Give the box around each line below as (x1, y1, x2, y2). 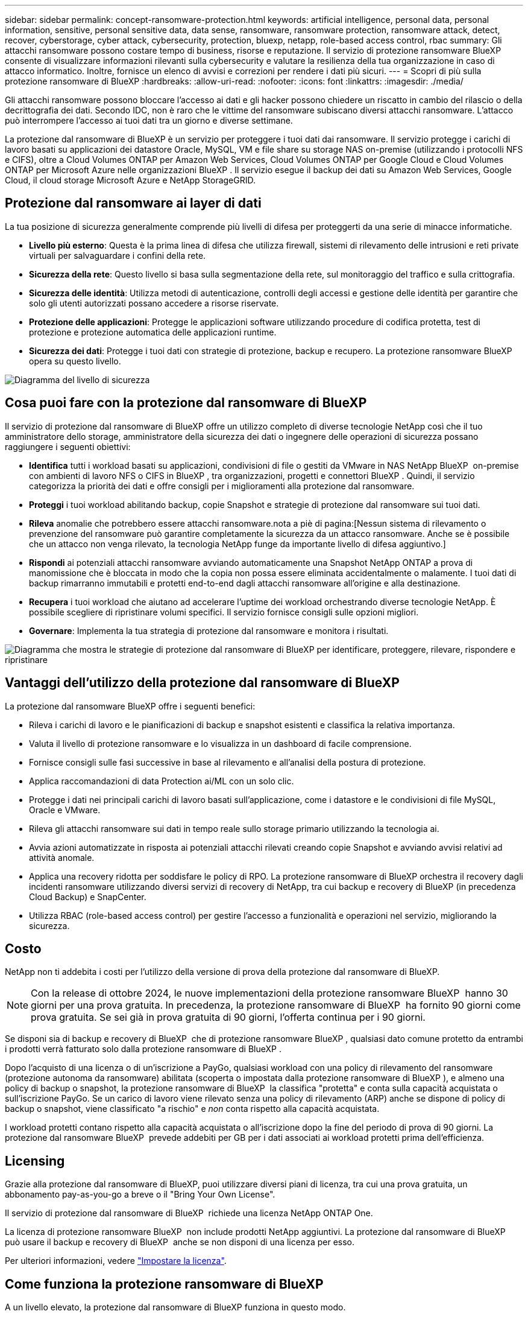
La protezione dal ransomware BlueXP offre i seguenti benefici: (5, 700, 256, 711)
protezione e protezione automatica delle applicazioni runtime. (29, 326, 277, 337)
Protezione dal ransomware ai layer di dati (5, 195, 262, 211)
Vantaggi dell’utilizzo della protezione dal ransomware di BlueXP (5, 675, 400, 691)
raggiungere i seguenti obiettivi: (5, 441, 131, 452)
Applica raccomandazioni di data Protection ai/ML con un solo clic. (29, 775, 294, 786)
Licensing (5, 1153, 65, 1169)
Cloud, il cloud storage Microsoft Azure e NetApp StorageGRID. (5, 175, 256, 185)
